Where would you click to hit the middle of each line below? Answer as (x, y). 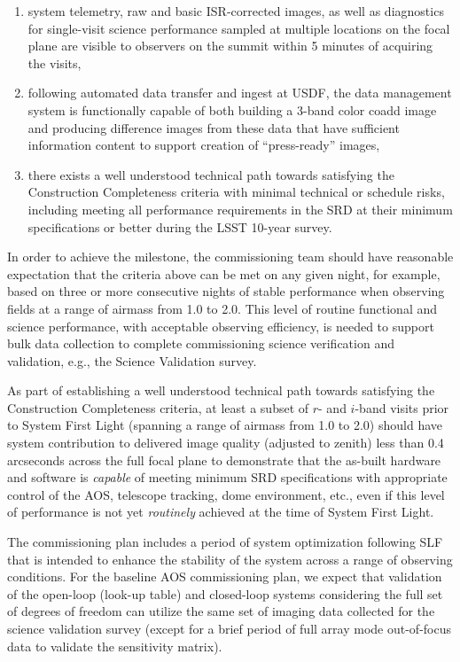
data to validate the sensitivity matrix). (115, 646)
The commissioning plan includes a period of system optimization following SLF (225, 542)
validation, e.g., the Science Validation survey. (132, 360)
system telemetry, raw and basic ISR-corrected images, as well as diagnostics (236, 11)
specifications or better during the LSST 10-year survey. (180, 226)
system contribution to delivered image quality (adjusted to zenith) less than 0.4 (226, 443)
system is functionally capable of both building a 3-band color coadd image (232, 109)
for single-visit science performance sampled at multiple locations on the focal (239, 28)
